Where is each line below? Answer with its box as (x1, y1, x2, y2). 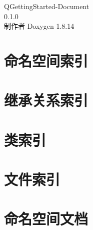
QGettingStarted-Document (4, 1, 89, 11)
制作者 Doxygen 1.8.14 (4, 21, 74, 31)
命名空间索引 (4, 50, 88, 71)
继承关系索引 (4, 90, 88, 110)
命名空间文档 (4, 208, 88, 229)
